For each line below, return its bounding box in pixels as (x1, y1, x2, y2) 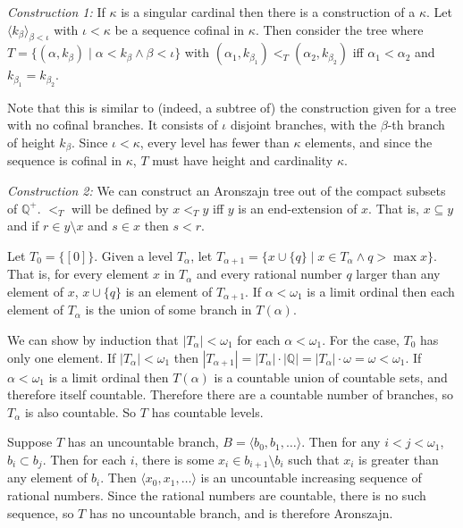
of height (7, 132, 55, 151)
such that (288, 449, 340, 468)
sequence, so (7, 503, 74, 522)
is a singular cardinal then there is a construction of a (121, 3, 416, 21)
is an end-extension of (238, 198, 358, 217)
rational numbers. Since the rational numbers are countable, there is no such (7, 485, 426, 504)
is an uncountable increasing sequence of (200, 468, 422, 487)
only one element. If (7, 348, 116, 366)
